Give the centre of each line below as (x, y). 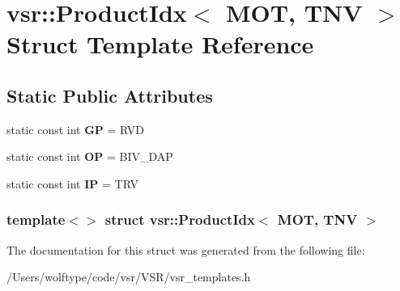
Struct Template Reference (160, 44)
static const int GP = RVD (76, 129)
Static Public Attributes (110, 95)
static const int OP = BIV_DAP (90, 156)
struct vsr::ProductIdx (180, 219)
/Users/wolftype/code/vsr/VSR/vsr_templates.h (129, 277)
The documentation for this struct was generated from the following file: (186, 249)
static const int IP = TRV (72, 183)
